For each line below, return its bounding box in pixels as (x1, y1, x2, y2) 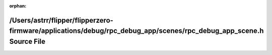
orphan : (9, 3, 27, 9)
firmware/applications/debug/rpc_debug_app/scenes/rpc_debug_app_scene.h (9, 27, 264, 35)
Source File (9, 37, 45, 45)
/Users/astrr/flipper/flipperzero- (9, 16, 113, 25)
